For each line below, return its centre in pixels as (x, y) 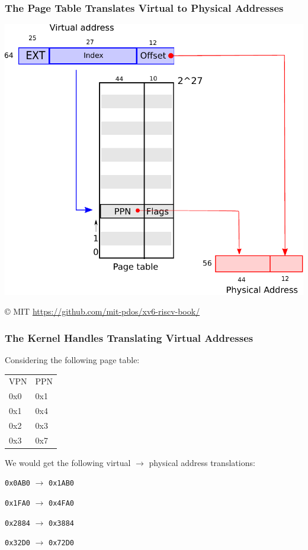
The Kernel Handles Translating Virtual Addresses (129, 337)
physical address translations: (202, 462)
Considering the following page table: (72, 359)
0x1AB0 (61, 483)
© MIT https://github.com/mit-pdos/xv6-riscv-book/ (102, 311)
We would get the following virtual (68, 462)
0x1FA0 (17, 504)
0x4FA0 (61, 504)
